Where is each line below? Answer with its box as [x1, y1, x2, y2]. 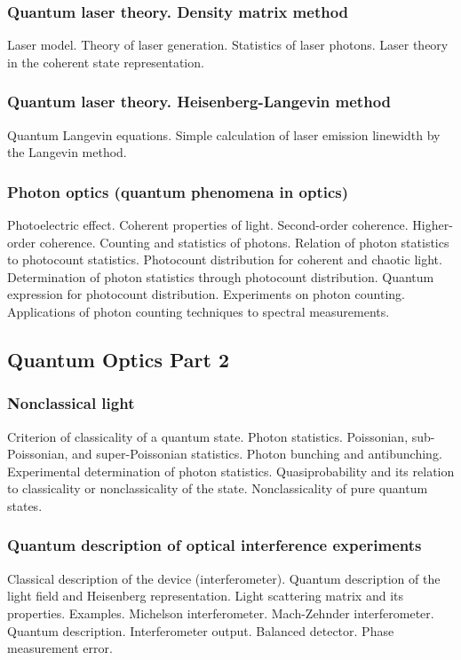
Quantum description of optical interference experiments [7, 534, 422, 556]
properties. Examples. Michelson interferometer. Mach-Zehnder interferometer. [7, 603, 434, 622]
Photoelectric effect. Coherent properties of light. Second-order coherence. [7, 216, 409, 234]
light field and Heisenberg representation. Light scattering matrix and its [7, 586, 403, 605]
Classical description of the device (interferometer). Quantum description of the [7, 569, 441, 587]
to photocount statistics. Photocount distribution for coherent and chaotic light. [7, 250, 442, 269]
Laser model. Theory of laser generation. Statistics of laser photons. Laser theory [7, 35, 449, 54]
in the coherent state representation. [7, 52, 204, 71]
